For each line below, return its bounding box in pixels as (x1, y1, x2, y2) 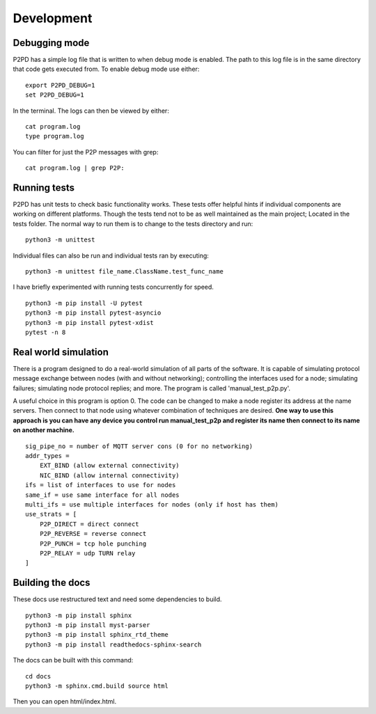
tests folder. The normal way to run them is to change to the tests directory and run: (13, 219, 253, 228)
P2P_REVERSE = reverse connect (39, 530, 147, 538)
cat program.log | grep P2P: (25, 164, 125, 172)
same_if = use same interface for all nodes (25, 491, 180, 499)
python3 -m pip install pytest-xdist (25, 319, 155, 326)
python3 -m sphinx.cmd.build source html (25, 682, 169, 690)
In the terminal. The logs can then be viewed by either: (13, 106, 170, 115)
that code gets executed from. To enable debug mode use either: (13, 65, 200, 73)
